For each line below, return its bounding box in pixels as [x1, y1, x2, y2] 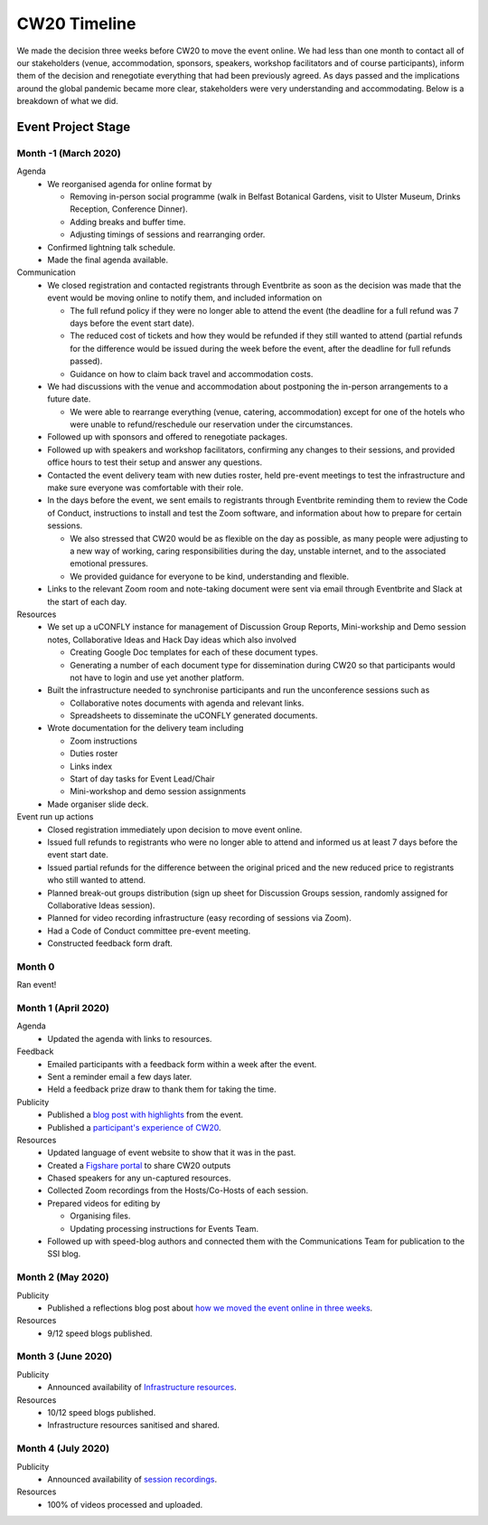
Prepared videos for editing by [47, 1198, 161, 1208]
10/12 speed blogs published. [47, 1407, 156, 1418]
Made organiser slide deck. [47, 799, 149, 810]
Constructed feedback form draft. [47, 938, 174, 949]
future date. [47, 393, 91, 404]
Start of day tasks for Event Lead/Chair [70, 773, 216, 784]
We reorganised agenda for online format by [47, 178, 212, 189]
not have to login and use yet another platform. [70, 672, 245, 683]
